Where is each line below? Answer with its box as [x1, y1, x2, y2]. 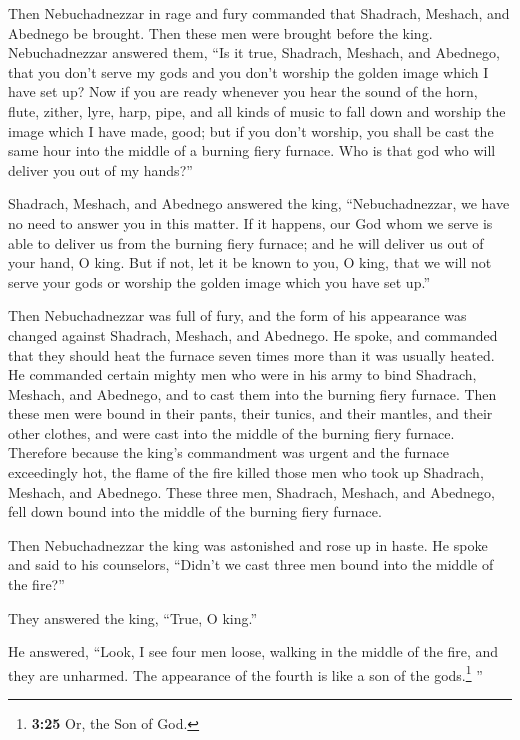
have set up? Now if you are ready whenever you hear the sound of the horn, [8, 81, 478, 102]
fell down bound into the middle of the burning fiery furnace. [8, 501, 382, 522]
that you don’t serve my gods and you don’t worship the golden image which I [8, 61, 489, 82]
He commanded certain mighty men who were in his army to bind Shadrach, [8, 364, 477, 385]
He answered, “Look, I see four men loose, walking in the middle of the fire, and [8, 641, 499, 662]
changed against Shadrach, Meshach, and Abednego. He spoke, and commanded [8, 324, 498, 345]
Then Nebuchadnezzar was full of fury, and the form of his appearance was [8, 305, 467, 326]
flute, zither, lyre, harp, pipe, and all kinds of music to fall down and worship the [8, 100, 506, 121]
